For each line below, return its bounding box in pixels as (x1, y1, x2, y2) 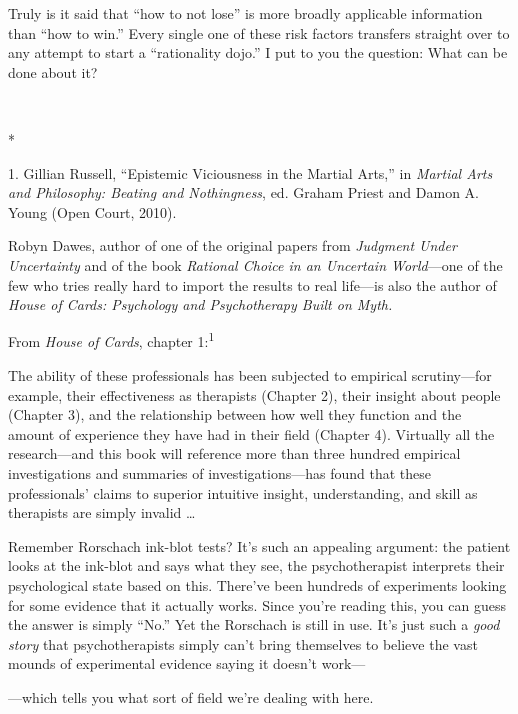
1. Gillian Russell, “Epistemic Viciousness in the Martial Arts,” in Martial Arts (8, 162, 493, 183)
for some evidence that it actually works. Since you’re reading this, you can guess (8, 594, 506, 615)
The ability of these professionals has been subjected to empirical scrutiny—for (8, 364, 492, 385)
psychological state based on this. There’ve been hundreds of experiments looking (8, 574, 507, 595)
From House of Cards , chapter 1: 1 (8, 328, 215, 352)
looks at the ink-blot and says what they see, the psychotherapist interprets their (8, 555, 505, 576)
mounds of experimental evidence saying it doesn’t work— (8, 653, 366, 674)
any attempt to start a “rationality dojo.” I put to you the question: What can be (8, 42, 508, 63)
